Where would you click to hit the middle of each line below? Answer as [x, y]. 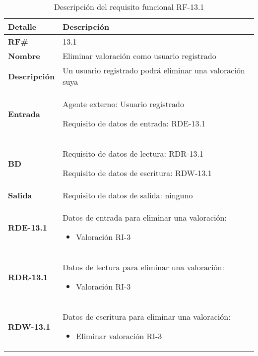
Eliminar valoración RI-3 [119, 336]
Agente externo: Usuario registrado [123, 104]
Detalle [22, 27]
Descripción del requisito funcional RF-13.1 [129, 7]
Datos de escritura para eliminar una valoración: [147, 317]
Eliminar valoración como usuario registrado [139, 56]
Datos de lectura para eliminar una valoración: [143, 267]
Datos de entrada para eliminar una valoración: [145, 217]
